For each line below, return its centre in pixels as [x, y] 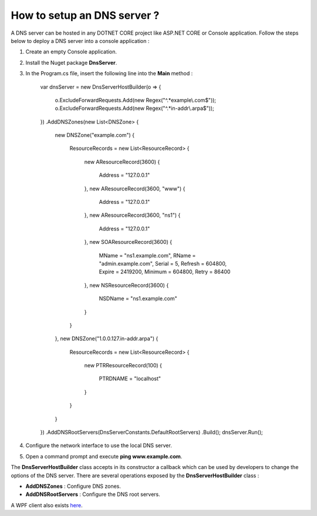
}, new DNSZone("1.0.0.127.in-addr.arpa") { [107, 339]
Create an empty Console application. [71, 52]
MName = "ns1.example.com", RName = [147, 255]
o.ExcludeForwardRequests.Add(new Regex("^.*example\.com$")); [136, 100]
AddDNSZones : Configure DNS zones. [73, 486]
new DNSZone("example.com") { [95, 135]
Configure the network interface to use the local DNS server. [99, 445]
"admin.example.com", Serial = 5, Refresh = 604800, [163, 263]
